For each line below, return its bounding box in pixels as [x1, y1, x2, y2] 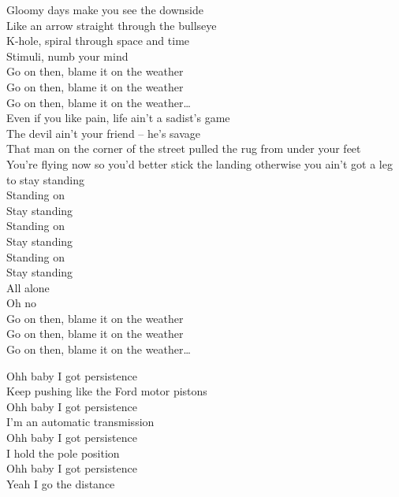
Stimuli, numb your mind [6, 47, 129, 64]
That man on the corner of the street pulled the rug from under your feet [6, 140, 361, 157]
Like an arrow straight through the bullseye [6, 17, 217, 33]
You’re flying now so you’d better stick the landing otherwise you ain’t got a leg [6, 155, 393, 172]
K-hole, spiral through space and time [6, 32, 190, 49]
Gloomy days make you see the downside [6, 2, 203, 17]
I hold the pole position [6, 444, 120, 461]
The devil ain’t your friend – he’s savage [6, 124, 201, 141]
